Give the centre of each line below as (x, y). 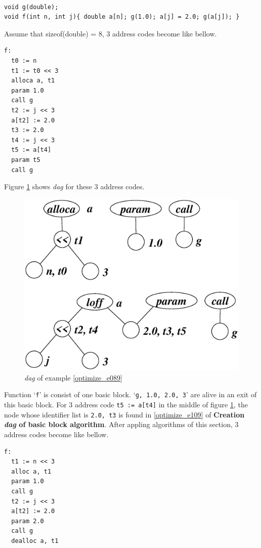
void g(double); (31, 7)
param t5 (26, 160)
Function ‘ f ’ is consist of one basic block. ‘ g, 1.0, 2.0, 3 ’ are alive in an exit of (130, 394)
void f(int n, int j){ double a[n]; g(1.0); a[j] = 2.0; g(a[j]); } (122, 17)
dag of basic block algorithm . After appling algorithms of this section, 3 (121, 424)
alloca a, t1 (33, 81)
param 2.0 (28, 521)
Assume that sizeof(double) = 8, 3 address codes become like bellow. (111, 33)
